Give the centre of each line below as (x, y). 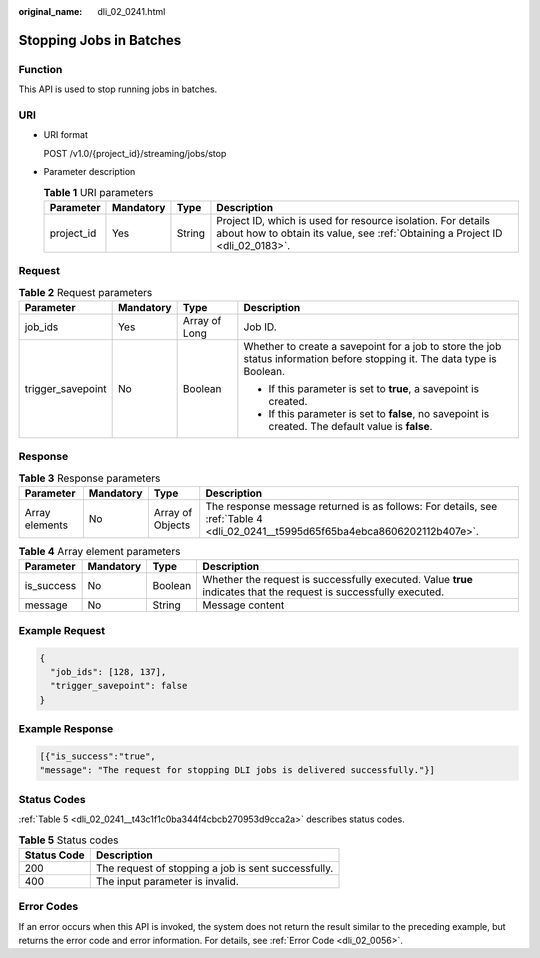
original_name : (50, 11)
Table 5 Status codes (68, 840)
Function (40, 69)
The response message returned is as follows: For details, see (351, 507)
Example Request (61, 630)
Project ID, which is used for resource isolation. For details (353, 220)
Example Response (66, 729)
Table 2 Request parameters (85, 292)
